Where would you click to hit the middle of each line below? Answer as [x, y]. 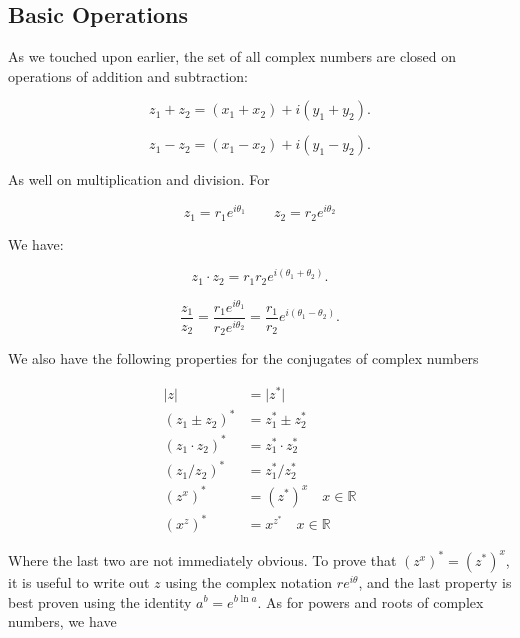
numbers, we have [62, 621]
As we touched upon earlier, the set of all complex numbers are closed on [232, 56]
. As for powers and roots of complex [370, 601]
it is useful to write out [79, 581]
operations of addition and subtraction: [128, 75]
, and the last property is [435, 581]
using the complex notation [249, 581]
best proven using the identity [100, 601]
